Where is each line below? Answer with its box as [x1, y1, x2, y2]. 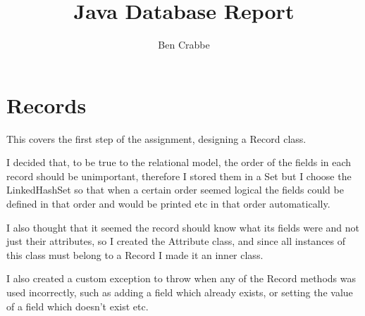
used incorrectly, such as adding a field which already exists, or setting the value [6, 285, 353, 299]
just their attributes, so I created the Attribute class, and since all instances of [6, 234, 346, 248]
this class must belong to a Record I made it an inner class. [6, 247, 264, 262]
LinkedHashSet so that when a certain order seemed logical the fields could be [6, 182, 344, 197]
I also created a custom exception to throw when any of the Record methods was [6, 271, 356, 286]
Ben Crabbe [158, 37, 210, 52]
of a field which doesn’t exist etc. [6, 298, 149, 313]
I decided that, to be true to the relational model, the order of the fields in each [6, 155, 352, 170]
